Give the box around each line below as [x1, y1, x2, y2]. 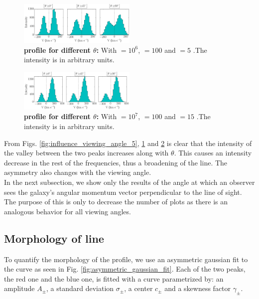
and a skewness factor [164, 283, 231, 294]
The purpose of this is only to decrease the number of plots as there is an [4, 196, 228, 207]
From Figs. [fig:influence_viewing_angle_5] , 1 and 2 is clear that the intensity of [4, 138, 252, 148]
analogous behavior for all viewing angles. [4, 206, 131, 216]
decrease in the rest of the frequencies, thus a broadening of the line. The [4, 157, 228, 167]
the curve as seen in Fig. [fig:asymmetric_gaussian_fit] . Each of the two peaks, [4, 264, 246, 274]
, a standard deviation [46, 283, 114, 294]
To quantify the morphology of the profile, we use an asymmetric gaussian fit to [4, 254, 248, 264]
